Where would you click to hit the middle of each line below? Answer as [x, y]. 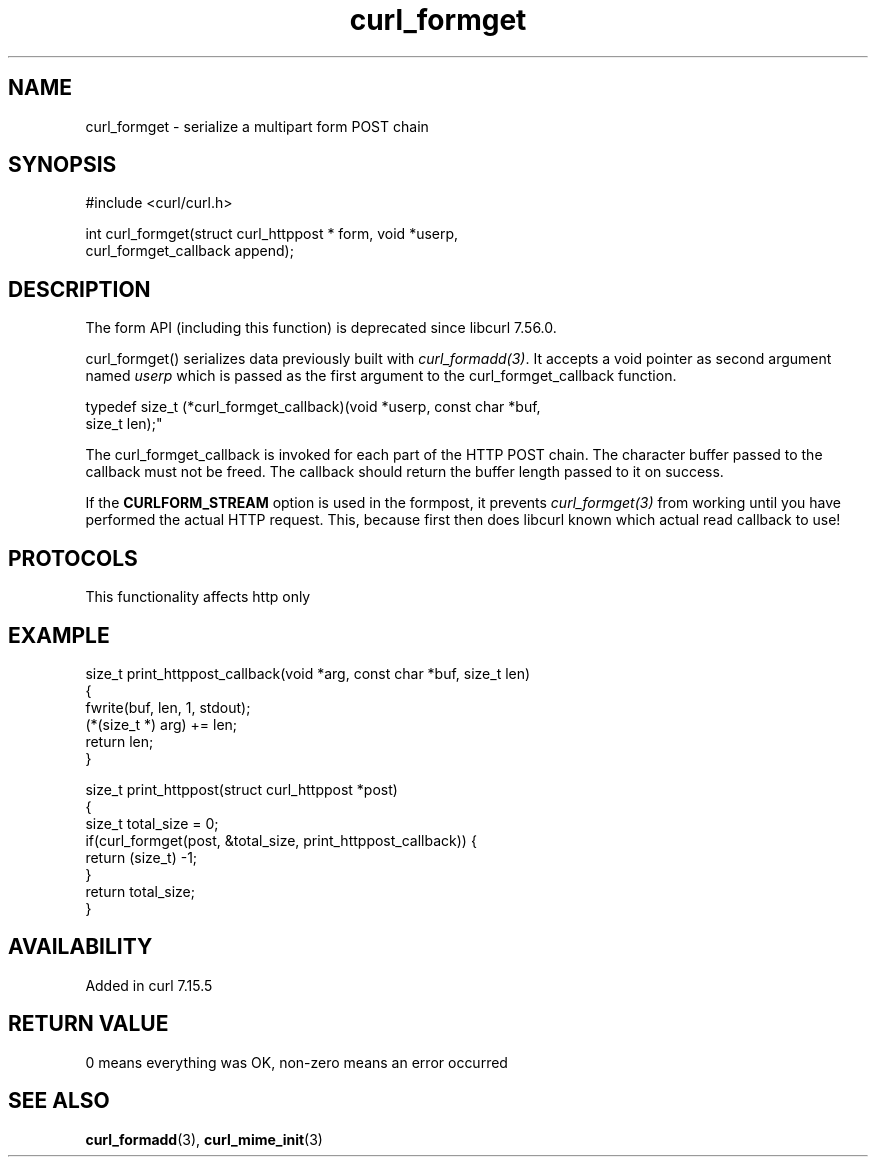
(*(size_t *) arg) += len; [161, 724]
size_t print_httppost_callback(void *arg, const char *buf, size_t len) [308, 673]
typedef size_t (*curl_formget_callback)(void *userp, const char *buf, [313, 407]
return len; [119, 741]
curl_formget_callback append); [189, 251]
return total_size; [140, 891]
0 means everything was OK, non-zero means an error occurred [296, 1062]
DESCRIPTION [79, 289]
